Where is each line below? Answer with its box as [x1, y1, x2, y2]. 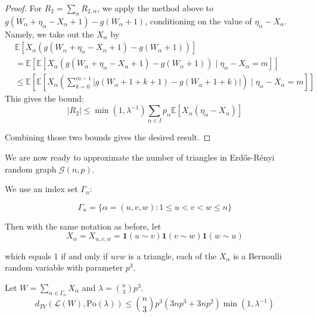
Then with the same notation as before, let [5, 219, 161, 232]
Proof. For [5, 2, 42, 14]
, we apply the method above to [97, 2, 214, 14]
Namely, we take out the [5, 27, 94, 40]
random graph [5, 162, 57, 175]
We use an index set [5, 183, 78, 195]
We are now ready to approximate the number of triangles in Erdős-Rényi [5, 151, 275, 163]
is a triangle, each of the [128, 249, 217, 262]
